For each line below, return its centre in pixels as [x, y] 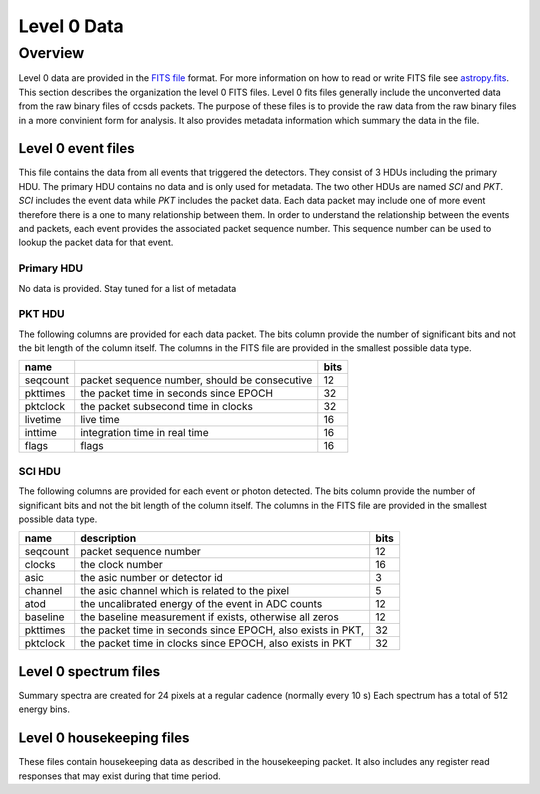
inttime [40, 433]
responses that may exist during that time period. [120, 776]
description [108, 538]
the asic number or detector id [152, 578]
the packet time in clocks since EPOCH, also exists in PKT [216, 643]
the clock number [122, 565]
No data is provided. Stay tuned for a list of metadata [127, 288]
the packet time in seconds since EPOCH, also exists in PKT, [222, 630]
